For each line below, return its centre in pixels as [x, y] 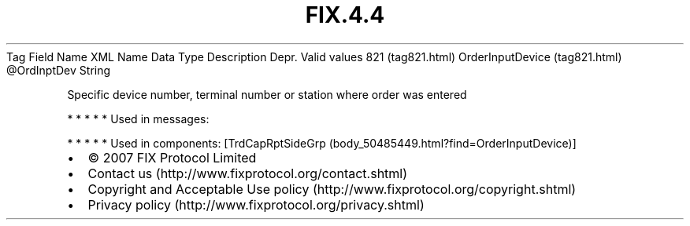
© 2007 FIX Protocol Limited [172, 157]
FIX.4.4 [345, 15]
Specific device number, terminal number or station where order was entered [267, 94]
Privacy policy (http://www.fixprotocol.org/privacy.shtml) [256, 204]
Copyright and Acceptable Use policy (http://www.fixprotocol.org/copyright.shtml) [332, 189]
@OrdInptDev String [59, 70]
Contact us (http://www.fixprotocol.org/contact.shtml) [248, 173]
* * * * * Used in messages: [138, 118]
